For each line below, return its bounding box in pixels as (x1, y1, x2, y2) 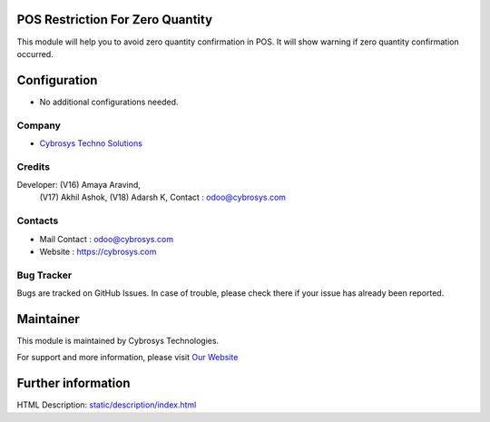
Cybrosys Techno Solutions (39, 137, 142, 149)
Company (16, 119, 61, 132)
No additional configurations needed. (39, 96, 179, 107)
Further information (16, 376, 131, 391)
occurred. (16, 48, 54, 59)
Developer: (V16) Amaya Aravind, (16, 180, 141, 191)
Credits (16, 160, 50, 172)
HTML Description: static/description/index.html (16, 399, 197, 410)
